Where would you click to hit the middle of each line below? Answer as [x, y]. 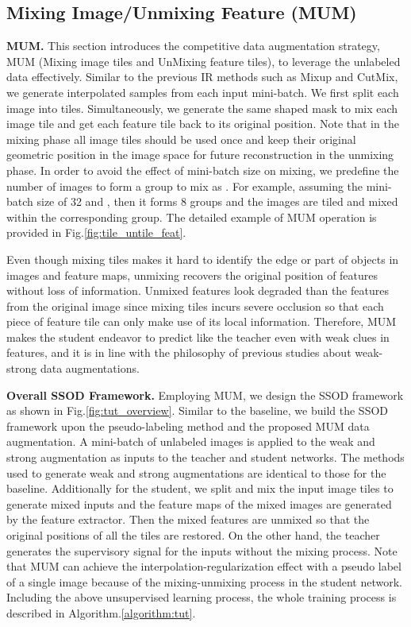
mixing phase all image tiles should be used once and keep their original [181, 139]
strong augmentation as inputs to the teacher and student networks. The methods [205, 457]
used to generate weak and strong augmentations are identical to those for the [196, 472]
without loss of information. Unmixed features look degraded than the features [198, 290]
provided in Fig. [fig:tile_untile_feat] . [96, 232]
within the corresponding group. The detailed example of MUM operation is [192, 217]
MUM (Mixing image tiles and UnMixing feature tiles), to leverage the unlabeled [204, 61]
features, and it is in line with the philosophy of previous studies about [179, 352]
